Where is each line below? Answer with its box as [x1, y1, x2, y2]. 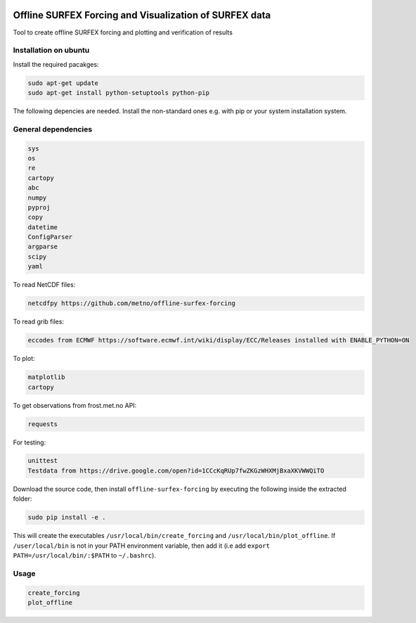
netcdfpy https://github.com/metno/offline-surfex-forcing [27, 300, 235, 307]
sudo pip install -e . [27, 513, 106, 522]
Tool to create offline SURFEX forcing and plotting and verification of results [13, 28, 233, 37]
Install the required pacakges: [13, 60, 99, 68]
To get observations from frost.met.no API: [13, 401, 137, 409]
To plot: [13, 354, 35, 363]
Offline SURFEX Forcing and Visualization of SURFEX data [13, 9, 271, 21]
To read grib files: [13, 317, 65, 326]
